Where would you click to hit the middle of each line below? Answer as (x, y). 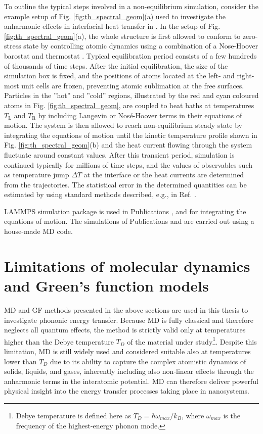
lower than (20, 361)
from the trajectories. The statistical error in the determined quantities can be (125, 184)
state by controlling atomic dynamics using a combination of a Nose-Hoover (141, 46)
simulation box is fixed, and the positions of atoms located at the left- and (119, 76)
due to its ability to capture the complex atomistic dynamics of (148, 361)
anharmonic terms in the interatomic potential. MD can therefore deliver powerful (131, 381)
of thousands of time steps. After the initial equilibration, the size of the (116, 65)
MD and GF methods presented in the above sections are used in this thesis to (126, 309)
